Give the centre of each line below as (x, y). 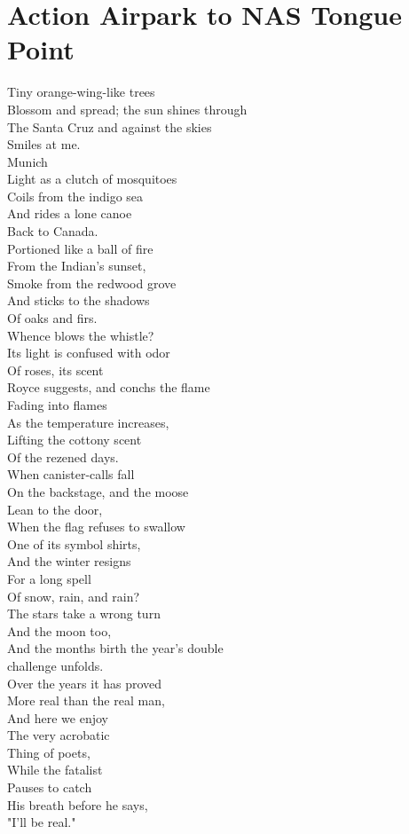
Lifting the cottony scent (75, 440)
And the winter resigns (69, 561)
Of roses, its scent (55, 370)
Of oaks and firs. (52, 318)
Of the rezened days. (63, 456)
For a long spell (49, 578)
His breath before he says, (78, 804)
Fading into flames (57, 405)
